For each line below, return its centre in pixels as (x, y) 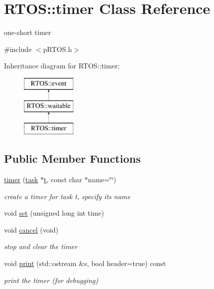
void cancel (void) (31, 229)
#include (18, 49)
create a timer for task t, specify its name (67, 196)
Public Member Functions (72, 158)
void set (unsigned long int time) (54, 213)
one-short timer (28, 32)
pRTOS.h (57, 49)
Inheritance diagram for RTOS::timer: (62, 66)
